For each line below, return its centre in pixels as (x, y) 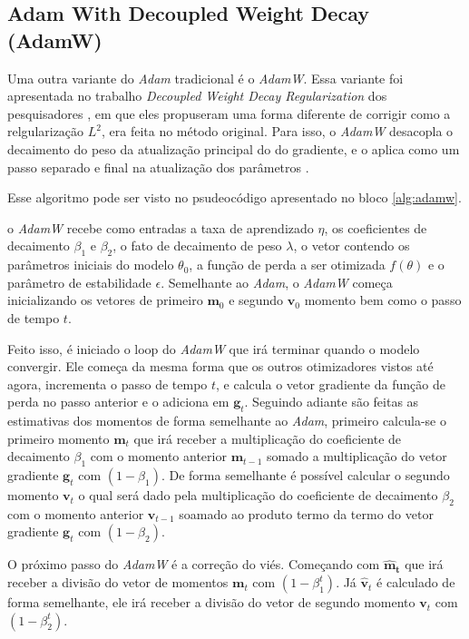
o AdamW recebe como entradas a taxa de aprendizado (161, 227)
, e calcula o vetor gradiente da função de (331, 383)
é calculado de (416, 582)
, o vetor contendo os (352, 246)
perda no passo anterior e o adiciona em (118, 402)
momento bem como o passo (383, 300)
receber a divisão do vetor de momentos (118, 582)
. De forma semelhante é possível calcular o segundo (305, 475)
